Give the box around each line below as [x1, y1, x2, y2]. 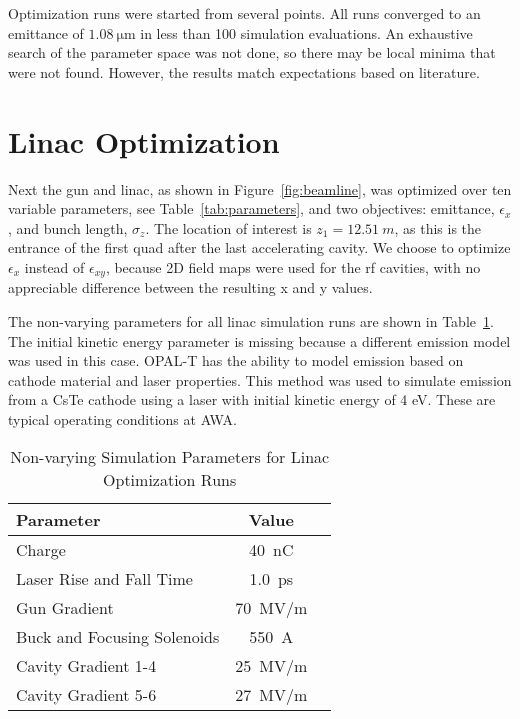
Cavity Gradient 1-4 [16, 654, 157, 678]
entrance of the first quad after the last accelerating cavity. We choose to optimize [8, 237, 511, 258]
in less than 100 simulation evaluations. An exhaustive [140, 22, 473, 43]
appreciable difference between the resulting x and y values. [8, 277, 373, 298]
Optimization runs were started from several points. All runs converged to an [8, 3, 481, 23]
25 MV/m [235, 654, 308, 678]
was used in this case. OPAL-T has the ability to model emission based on [8, 350, 464, 371]
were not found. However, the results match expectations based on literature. [8, 61, 480, 82]
